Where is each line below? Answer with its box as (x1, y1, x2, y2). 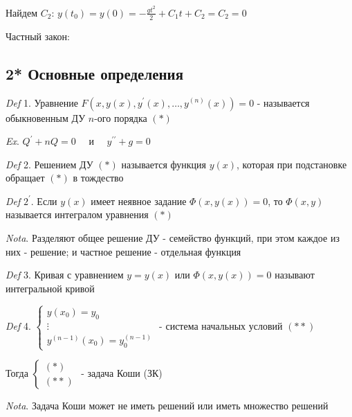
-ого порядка (94, 110, 147, 125)
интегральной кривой (6, 281, 95, 295)
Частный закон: (6, 28, 70, 43)
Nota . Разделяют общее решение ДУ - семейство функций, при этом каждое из (6, 231, 340, 245)
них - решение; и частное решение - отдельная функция (6, 244, 241, 258)
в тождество (73, 170, 124, 185)
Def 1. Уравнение (6, 95, 78, 109)
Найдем (6, 5, 38, 19)
